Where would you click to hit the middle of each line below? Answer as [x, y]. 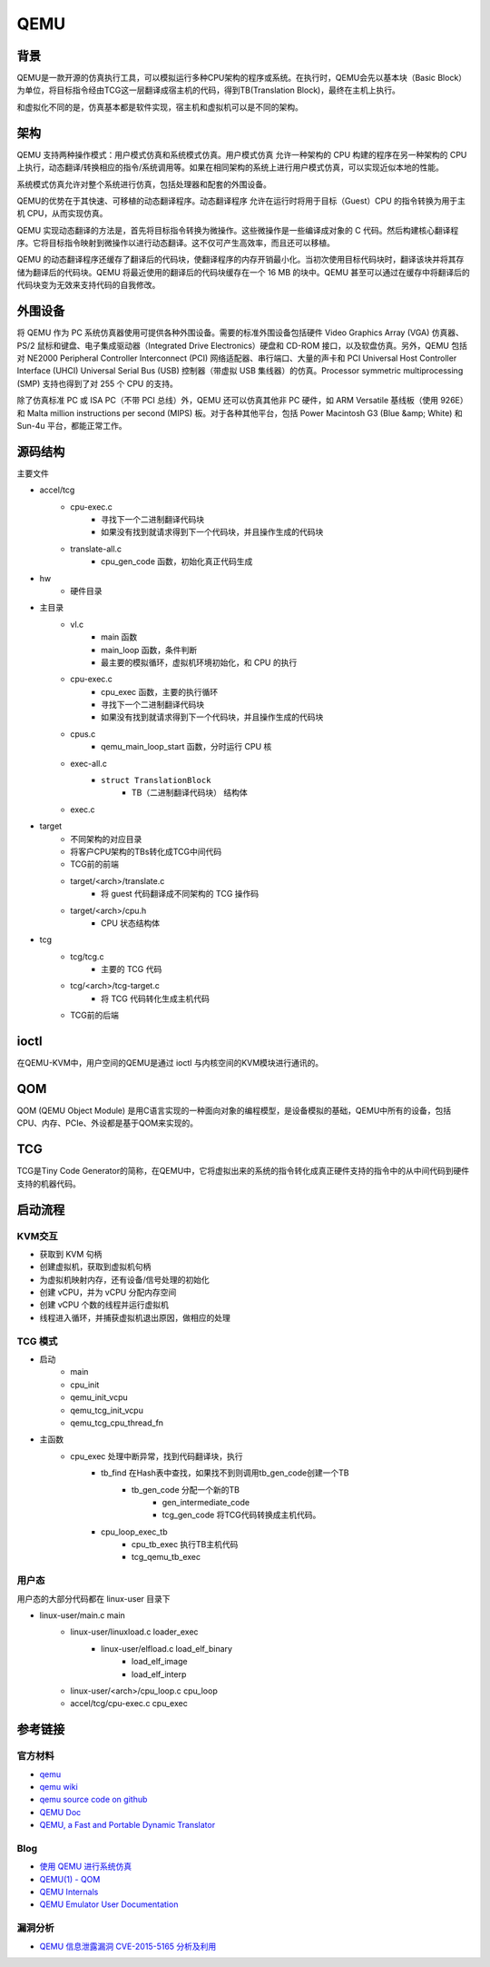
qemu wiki [59, 1786]
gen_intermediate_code [206, 1502]
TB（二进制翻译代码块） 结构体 [190, 793]
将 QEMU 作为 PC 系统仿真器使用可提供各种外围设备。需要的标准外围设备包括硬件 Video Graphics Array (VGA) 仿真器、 [240, 333]
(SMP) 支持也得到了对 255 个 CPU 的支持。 [98, 383]
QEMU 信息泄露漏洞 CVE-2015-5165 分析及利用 [128, 1946]
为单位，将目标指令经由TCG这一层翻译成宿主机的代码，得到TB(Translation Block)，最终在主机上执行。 [209, 90]
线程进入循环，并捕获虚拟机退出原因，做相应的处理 [135, 1317]
